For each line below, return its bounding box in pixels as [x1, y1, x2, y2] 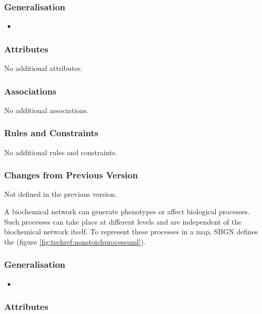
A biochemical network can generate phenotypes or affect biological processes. [4, 206, 250, 217]
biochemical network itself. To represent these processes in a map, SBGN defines [4, 226, 258, 237]
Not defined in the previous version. [4, 189, 117, 199]
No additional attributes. [4, 63, 83, 73]
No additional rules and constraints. [4, 146, 117, 157]
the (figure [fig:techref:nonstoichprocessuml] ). [4, 236, 146, 247]
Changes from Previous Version [4, 169, 138, 181]
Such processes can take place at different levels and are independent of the [4, 216, 242, 227]
